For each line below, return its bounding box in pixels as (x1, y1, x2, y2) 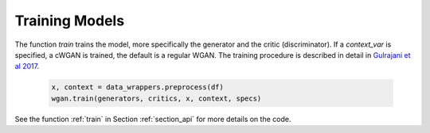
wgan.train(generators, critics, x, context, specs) (51, 93, 262, 103)
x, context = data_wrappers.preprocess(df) (51, 83, 225, 92)
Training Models (14, 12, 125, 29)
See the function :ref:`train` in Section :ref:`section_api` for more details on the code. (14, 114, 291, 123)
